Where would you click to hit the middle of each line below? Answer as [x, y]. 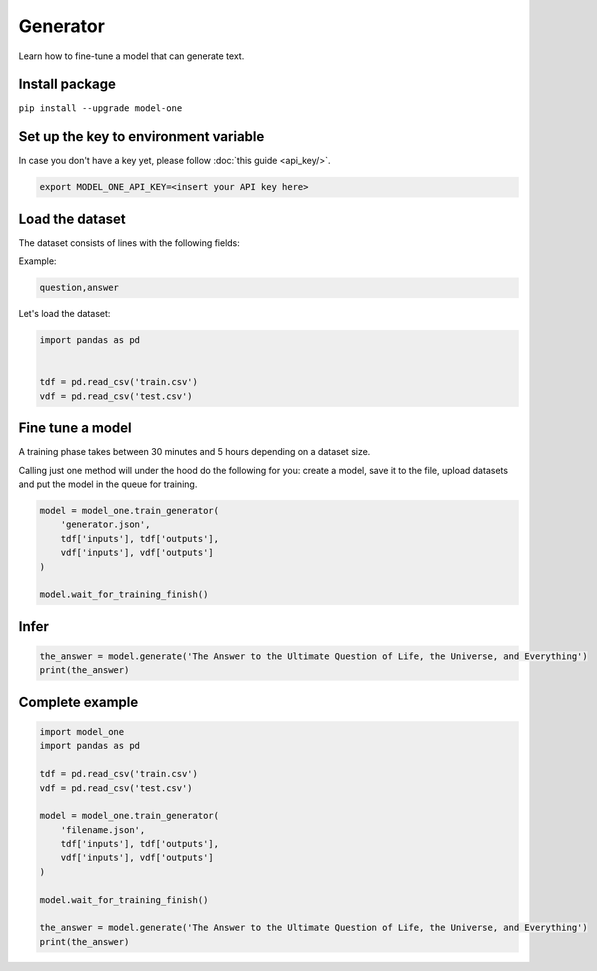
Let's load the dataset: [64, 314]
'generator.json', [105, 524]
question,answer [79, 288]
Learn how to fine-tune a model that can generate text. [131, 56]
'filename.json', [103, 829]
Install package [67, 84]
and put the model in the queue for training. [108, 484]
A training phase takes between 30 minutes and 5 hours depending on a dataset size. [194, 452]
